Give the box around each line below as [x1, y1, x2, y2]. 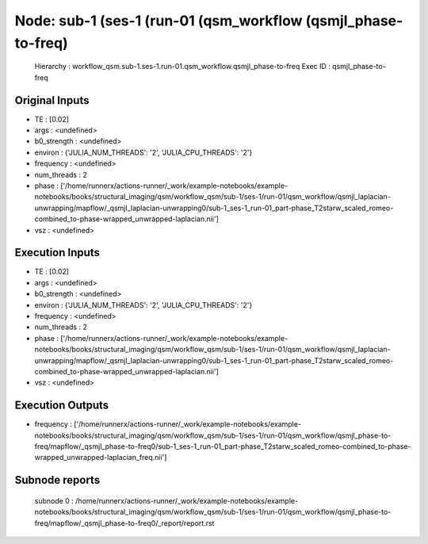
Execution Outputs [14, 399, 109, 412]
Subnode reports [14, 473, 101, 487]
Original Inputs [14, 94, 90, 107]
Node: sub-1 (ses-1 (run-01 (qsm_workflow [14, 12, 303, 29]
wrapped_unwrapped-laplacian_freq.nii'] [34, 453, 167, 462]
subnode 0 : [34, 496, 75, 505]
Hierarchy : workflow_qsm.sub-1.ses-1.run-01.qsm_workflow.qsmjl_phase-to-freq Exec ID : [34, 62, 331, 71]
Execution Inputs [14, 246, 101, 259]
